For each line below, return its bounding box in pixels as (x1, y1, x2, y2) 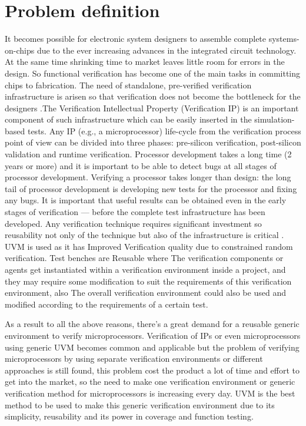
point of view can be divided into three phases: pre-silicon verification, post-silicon (5, 136, 301, 148)
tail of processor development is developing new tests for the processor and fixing (5, 182, 297, 194)
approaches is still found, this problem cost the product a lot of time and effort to (5, 364, 300, 376)
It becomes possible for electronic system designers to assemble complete (5, 32, 267, 45)
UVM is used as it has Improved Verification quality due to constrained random (5, 240, 293, 252)
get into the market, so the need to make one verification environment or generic (5, 375, 295, 388)
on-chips (5, 44, 35, 56)
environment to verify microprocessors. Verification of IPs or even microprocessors (5, 329, 301, 341)
